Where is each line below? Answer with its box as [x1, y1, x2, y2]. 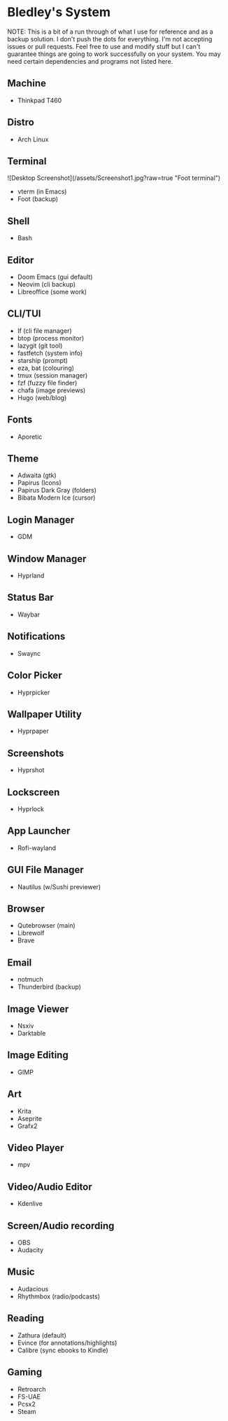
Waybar [17, 610, 41, 619]
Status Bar [7, 591, 54, 603]
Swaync [17, 649, 41, 657]
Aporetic [17, 432, 43, 441]
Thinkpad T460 [17, 96, 62, 104]
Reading [7, 1312, 44, 1324]
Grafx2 [17, 1122, 38, 1130]
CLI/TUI [7, 308, 41, 320]
